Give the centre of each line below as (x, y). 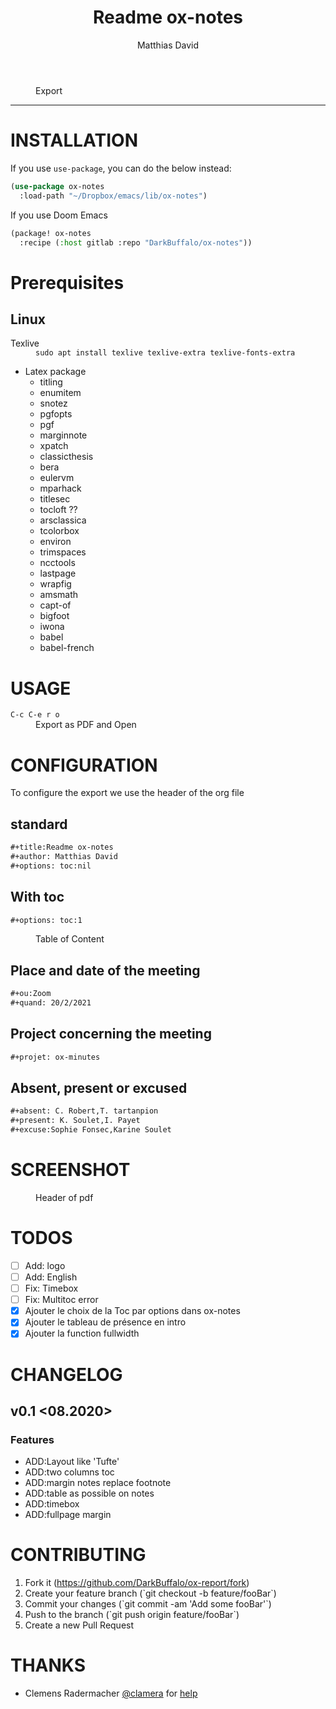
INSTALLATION (74, 140)
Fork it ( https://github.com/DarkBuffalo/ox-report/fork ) (137, 1583)
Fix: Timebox (51, 1288)
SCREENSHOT (70, 1170)
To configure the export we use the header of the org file (127, 793)
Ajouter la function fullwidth (82, 1333)
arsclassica (63, 520)
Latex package (55, 372)
